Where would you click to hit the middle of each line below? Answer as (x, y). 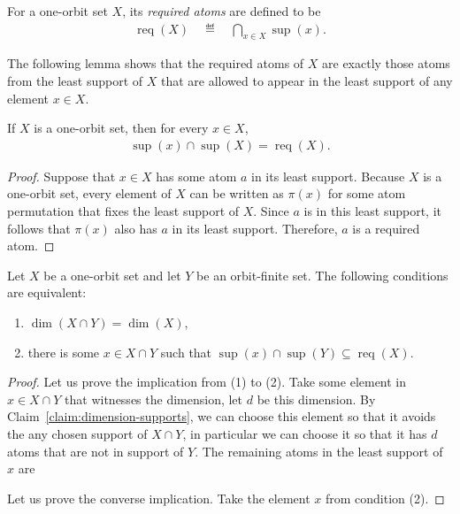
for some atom (367, 193)
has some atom (196, 176)
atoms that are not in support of (96, 451)
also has (136, 228)
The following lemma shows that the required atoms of (156, 63)
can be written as (237, 193)
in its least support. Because (328, 176)
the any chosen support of (77, 433)
